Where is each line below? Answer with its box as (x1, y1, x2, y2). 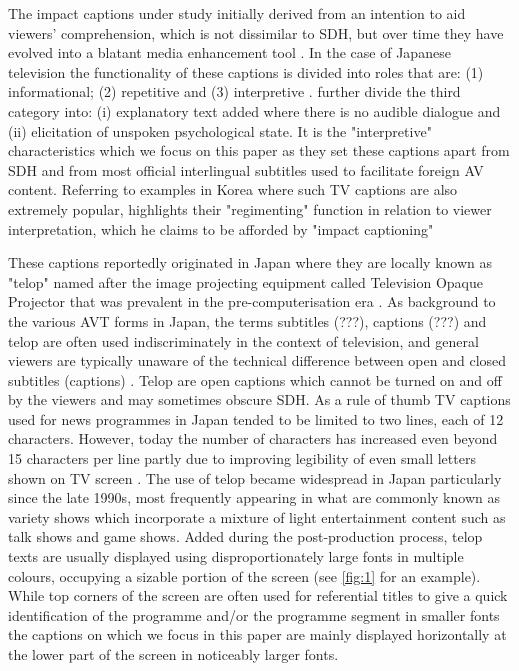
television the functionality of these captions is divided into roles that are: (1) (8, 61, 484, 82)
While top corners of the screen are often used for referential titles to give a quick (8, 585, 508, 606)
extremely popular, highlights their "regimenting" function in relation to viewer (8, 198, 492, 219)
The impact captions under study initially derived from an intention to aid (8, 3, 466, 23)
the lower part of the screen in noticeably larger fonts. (8, 644, 339, 664)
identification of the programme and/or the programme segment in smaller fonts (8, 604, 500, 625)
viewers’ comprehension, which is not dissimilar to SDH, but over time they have (8, 22, 504, 43)
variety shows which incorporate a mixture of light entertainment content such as (8, 506, 506, 527)
